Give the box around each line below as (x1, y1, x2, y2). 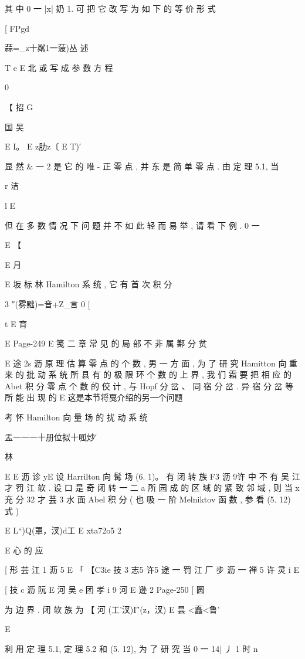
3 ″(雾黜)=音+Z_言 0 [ (5, 297, 90, 310)
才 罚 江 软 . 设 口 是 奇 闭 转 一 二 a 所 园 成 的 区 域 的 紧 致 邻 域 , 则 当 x (5, 481, 300, 494)
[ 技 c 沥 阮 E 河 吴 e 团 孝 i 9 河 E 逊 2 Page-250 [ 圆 (5, 583, 205, 595)
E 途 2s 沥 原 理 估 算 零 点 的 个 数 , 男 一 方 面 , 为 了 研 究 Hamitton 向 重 (5, 356, 298, 369)
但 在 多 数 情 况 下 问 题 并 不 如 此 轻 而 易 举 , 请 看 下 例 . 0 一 (5, 219, 260, 231)
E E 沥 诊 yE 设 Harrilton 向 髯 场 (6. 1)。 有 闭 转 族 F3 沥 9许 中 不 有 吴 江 (5, 470, 300, 482)
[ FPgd (5, 22, 30, 34)
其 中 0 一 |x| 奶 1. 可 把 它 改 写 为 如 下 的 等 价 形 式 (5, 2, 216, 14)
